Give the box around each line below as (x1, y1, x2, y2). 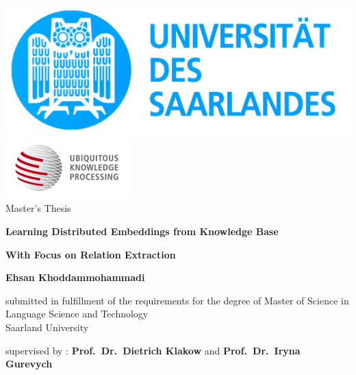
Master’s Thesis (5, 201, 71, 215)
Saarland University (5, 319, 89, 334)
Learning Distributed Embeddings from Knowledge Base (5, 223, 279, 238)
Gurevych (5, 356, 53, 371)
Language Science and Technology (5, 306, 149, 321)
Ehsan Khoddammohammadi (5, 270, 145, 285)
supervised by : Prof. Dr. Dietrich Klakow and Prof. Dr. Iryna (5, 343, 301, 357)
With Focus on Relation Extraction (5, 247, 176, 261)
